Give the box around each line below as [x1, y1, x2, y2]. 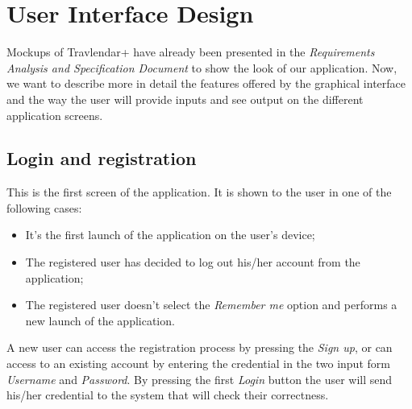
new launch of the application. [25, 312, 175, 328]
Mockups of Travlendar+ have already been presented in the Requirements [6, 43, 375, 60]
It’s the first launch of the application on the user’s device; [25, 226, 315, 243]
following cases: [6, 199, 82, 216]
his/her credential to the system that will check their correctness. [6, 386, 329, 403]
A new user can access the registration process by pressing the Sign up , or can [6, 339, 393, 356]
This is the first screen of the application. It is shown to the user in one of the [6, 184, 392, 200]
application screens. [6, 106, 103, 123]
